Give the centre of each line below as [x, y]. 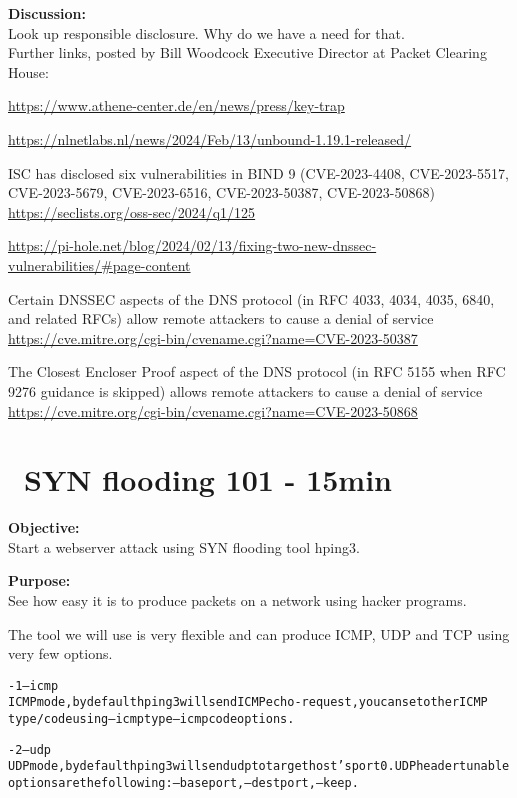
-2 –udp [29, 749]
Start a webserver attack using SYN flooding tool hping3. [184, 546]
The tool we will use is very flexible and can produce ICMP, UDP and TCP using [259, 633]
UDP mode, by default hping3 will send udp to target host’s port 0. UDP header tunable [259, 766]
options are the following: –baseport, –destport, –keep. [183, 783]
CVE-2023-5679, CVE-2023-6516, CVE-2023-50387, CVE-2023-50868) [221, 192]
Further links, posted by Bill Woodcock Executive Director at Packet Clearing [247, 52]
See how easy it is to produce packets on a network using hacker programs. [237, 600]
